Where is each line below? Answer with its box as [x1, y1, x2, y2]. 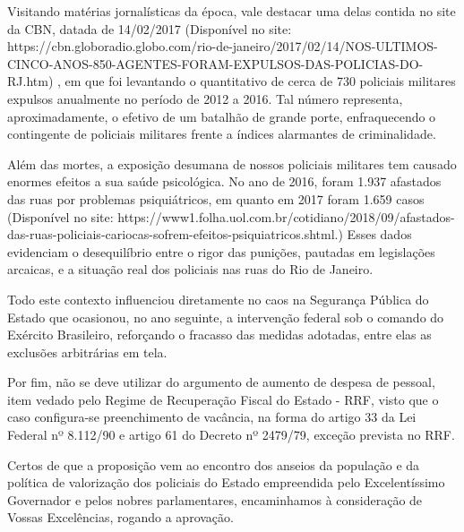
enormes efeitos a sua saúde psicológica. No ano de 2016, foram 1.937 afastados [7, 172, 442, 191]
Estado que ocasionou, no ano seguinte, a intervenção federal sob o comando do [7, 307, 444, 326]
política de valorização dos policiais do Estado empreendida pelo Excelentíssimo [7, 473, 445, 492]
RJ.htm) [7, 72, 54, 90]
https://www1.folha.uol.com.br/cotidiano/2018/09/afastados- [117, 207, 455, 226]
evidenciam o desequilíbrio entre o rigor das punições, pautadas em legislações [7, 242, 435, 261]
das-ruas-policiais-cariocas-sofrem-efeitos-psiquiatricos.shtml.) [7, 225, 343, 244]
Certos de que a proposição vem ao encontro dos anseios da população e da [7, 455, 420, 474]
